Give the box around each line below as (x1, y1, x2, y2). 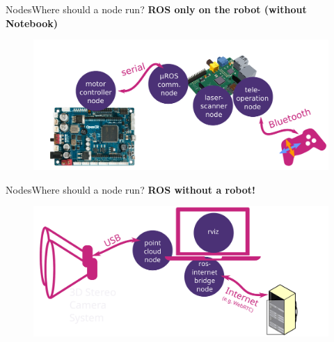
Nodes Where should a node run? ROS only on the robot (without (6, 2, 307, 16)
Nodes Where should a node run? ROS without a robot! (6, 182, 255, 196)
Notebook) (6, 15, 58, 30)
